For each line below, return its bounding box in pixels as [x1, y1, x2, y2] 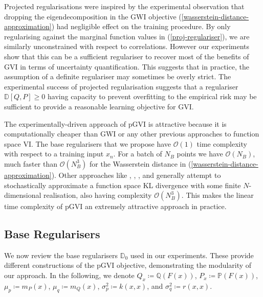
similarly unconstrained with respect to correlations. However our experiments [4, 41, 250, 52]
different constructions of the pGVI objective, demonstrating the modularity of [4, 260, 252, 270]
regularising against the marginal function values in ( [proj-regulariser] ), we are [4, 31, 250, 41]
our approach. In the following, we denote [4, 270, 135, 281]
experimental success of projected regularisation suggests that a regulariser [4, 81, 238, 92]
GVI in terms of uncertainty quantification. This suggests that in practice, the [4, 61, 249, 72]
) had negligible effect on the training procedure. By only [51, 21, 231, 32]
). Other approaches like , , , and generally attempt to [51, 169, 221, 180]
